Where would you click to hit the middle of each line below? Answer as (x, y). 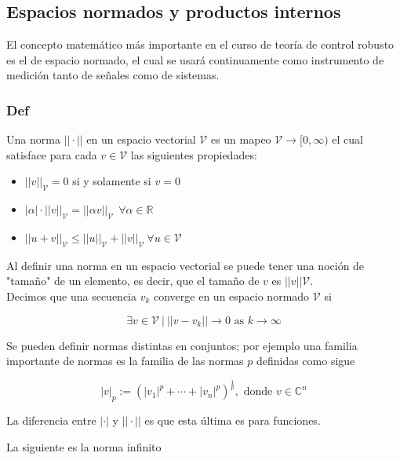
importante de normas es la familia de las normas (125, 361)
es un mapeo (241, 139)
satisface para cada (52, 154)
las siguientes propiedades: (194, 154)
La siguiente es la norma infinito (84, 446)
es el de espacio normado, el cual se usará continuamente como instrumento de (195, 59)
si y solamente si (112, 181)
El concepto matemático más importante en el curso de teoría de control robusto (200, 44)
